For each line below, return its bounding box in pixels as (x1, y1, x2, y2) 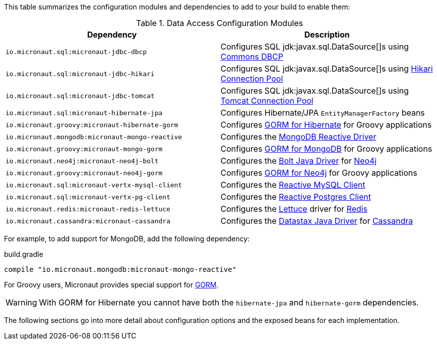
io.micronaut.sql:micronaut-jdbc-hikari (6, 70, 155, 78)
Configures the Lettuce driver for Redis (221, 204, 368, 214)
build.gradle (4, 250, 44, 258)
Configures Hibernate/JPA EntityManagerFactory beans (221, 108, 425, 118)
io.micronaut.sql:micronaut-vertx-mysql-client (6, 181, 182, 189)
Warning (6, 297, 37, 307)
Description (304, 30, 350, 40)
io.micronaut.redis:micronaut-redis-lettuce (6, 205, 170, 213)
